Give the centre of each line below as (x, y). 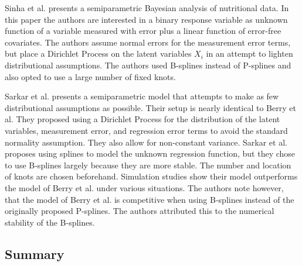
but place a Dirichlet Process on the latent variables (98, 53)
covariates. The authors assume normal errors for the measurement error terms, (148, 42)
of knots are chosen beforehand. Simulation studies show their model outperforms (151, 176)
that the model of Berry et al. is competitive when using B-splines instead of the (150, 199)
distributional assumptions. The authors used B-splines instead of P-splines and (148, 65)
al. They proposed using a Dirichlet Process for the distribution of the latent (142, 119)
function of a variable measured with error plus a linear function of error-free (143, 31)
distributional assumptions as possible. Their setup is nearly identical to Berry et (150, 107)
